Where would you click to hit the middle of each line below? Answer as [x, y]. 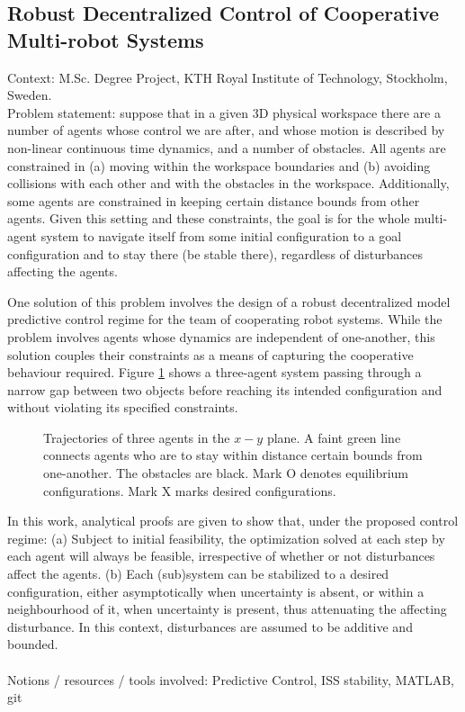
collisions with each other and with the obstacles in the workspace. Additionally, [228, 183]
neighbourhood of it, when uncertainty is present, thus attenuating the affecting [227, 609]
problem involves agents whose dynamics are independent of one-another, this [221, 336]
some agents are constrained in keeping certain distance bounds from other [214, 200]
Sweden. [30, 95]
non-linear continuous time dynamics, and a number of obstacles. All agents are [227, 147]
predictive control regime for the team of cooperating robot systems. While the [225, 319]
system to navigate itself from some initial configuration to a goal [221, 235]
